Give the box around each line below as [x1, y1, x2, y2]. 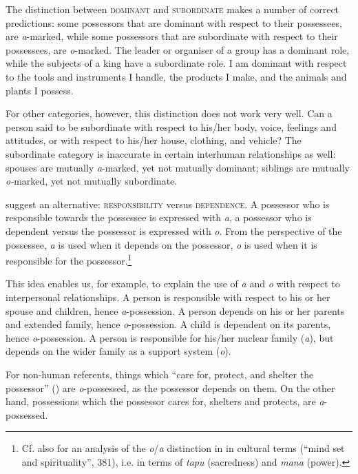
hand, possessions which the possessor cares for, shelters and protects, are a [6, 394, 324, 409]
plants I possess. [6, 83, 74, 97]
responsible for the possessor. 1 [6, 251, 132, 267]
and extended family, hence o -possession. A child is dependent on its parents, [6, 317, 331, 331]
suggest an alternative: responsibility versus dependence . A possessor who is [6, 196, 330, 211]
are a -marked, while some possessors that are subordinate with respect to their [6, 29, 338, 43]
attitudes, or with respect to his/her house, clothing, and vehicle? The [6, 133, 302, 147]
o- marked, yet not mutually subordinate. [6, 174, 178, 188]
